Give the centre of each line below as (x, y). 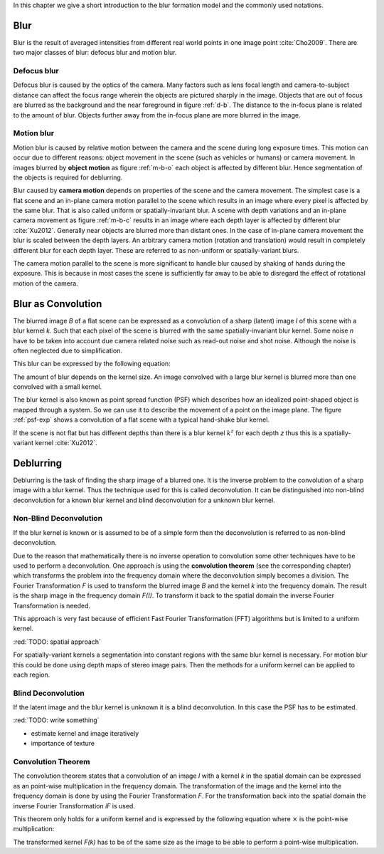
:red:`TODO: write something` (56, 720)
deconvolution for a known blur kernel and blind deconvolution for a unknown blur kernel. (144, 500)
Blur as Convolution (58, 304)
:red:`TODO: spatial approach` (57, 642)
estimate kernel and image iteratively (85, 733)
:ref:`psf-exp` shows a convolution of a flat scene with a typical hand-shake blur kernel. (142, 420)
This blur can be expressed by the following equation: (92, 364)
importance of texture (63, 744)
